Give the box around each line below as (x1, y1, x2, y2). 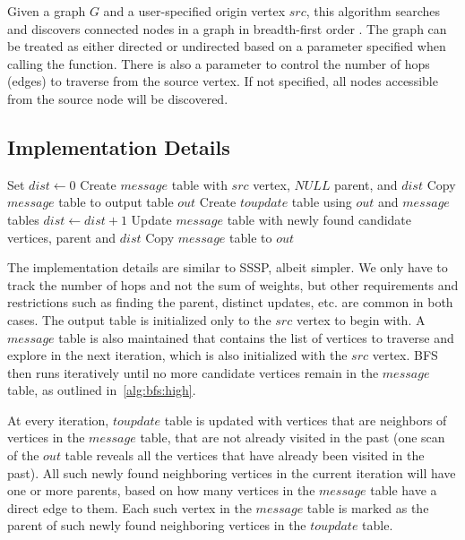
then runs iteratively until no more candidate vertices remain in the (7, 363, 379, 381)
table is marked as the (306, 498, 429, 517)
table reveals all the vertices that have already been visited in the (65, 446, 425, 465)
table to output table (58, 193, 174, 211)
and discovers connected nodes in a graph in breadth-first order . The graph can (7, 19, 447, 38)
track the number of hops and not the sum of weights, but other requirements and (7, 275, 459, 294)
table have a (370, 481, 437, 500)
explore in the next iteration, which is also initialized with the (7, 346, 348, 364)
